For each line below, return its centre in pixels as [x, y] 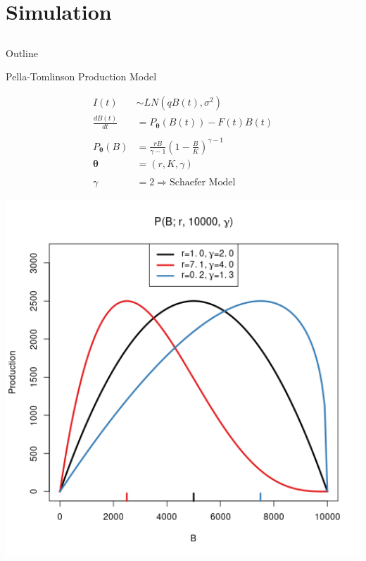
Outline [22, 53]
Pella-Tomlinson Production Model [81, 76]
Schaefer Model [202, 182]
